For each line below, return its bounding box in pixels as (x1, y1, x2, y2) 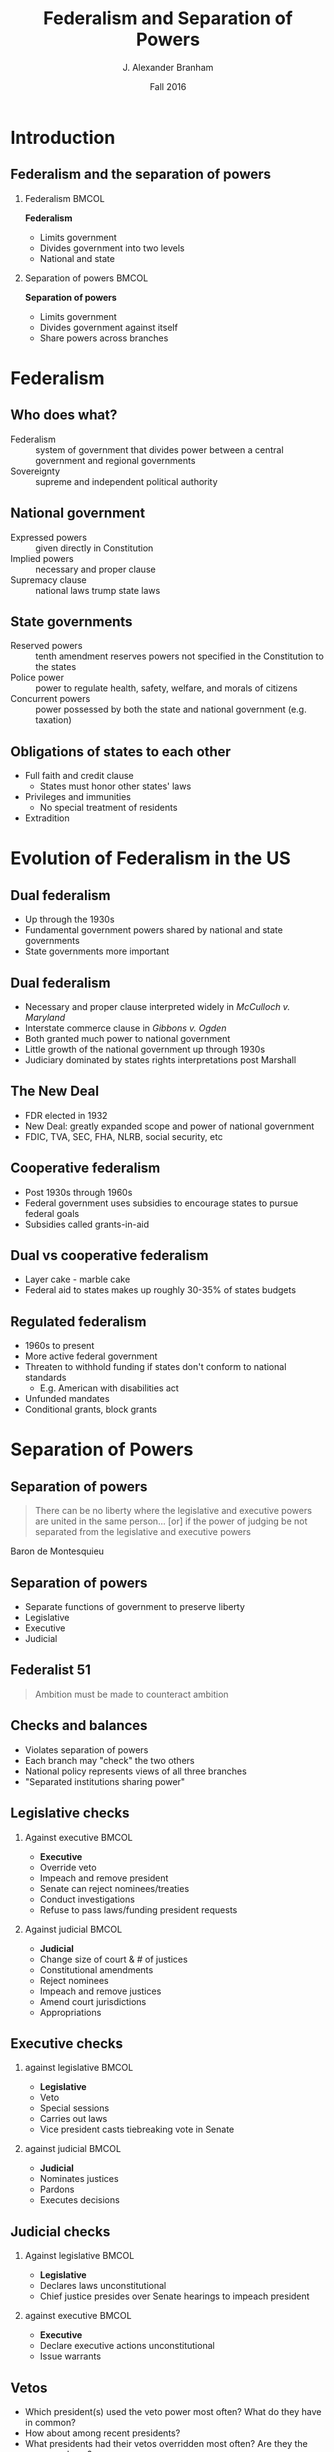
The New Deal (10, 1083, 100, 1100)
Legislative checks (10, 1805, 130, 1822)
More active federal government (24, 1350, 158, 1362)
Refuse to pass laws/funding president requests (39, 1903, 238, 1916)
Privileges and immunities (24, 791, 132, 803)
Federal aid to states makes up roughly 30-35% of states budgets (24, 1284, 297, 1296)
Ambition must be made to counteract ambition (34, 1688, 229, 1700)
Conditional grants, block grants (24, 1403, 158, 1416)
